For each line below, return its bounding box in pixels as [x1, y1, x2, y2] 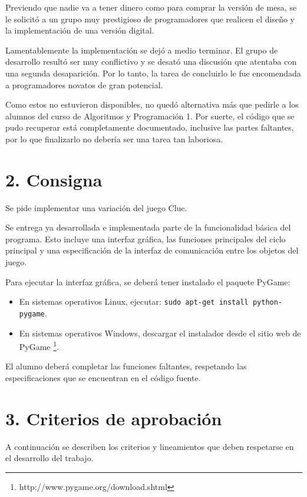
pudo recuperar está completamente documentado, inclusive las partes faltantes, [5, 121, 294, 134]
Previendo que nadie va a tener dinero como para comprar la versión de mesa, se [5, 1, 297, 13]
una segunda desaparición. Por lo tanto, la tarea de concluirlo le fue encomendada [5, 66, 301, 79]
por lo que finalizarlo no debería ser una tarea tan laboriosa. [5, 132, 223, 145]
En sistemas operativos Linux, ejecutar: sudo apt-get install [19, 295, 249, 308]
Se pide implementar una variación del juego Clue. [5, 201, 187, 214]
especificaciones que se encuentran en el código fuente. [5, 371, 201, 383]
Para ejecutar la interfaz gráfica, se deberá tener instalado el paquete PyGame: [5, 275, 291, 288]
